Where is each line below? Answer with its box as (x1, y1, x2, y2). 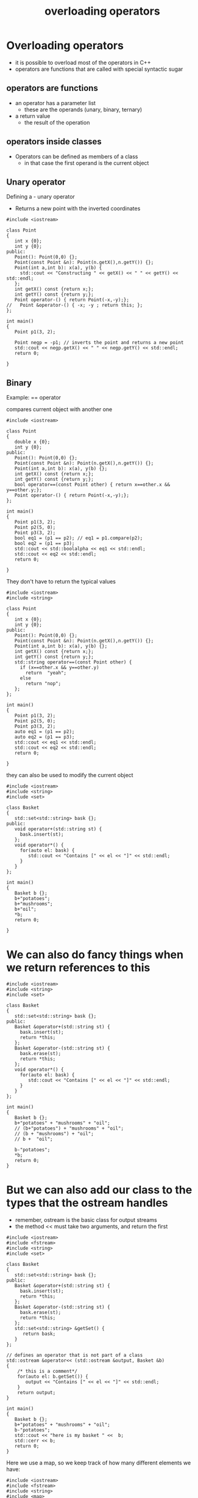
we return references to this (6, 961, 150, 975)
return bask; (22, 1331, 56, 1337)
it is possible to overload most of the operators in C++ (15, 59, 151, 66)
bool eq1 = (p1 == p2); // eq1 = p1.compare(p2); (14, 535, 143, 541)
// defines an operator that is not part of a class (6, 1352, 143, 1359)
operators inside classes (6, 136, 102, 147)
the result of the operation (24, 119, 90, 126)
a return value (15, 112, 51, 120)
